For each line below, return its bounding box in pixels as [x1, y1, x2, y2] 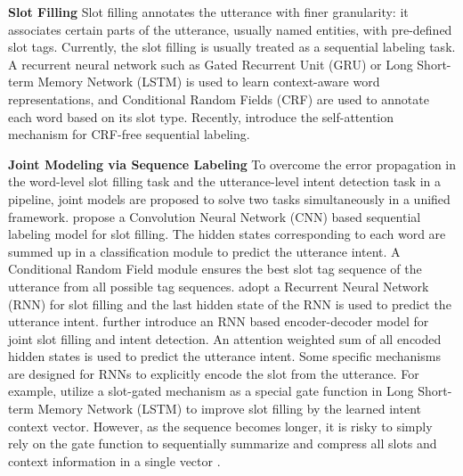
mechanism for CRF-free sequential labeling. [8, 125, 250, 144]
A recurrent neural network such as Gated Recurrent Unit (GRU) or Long [8, 54, 413, 73]
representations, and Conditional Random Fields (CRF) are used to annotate [8, 89, 429, 108]
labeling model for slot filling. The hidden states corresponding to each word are [8, 225, 446, 243]
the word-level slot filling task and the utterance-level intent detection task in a [8, 172, 442, 191]
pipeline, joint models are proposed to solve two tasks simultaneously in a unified [8, 189, 451, 208]
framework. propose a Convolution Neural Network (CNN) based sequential [8, 207, 421, 226]
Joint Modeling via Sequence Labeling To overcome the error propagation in [8, 154, 457, 173]
